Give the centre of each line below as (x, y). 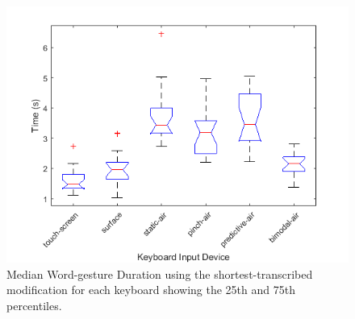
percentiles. (34, 305)
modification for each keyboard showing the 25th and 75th (151, 290)
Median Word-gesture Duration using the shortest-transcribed (160, 273)
